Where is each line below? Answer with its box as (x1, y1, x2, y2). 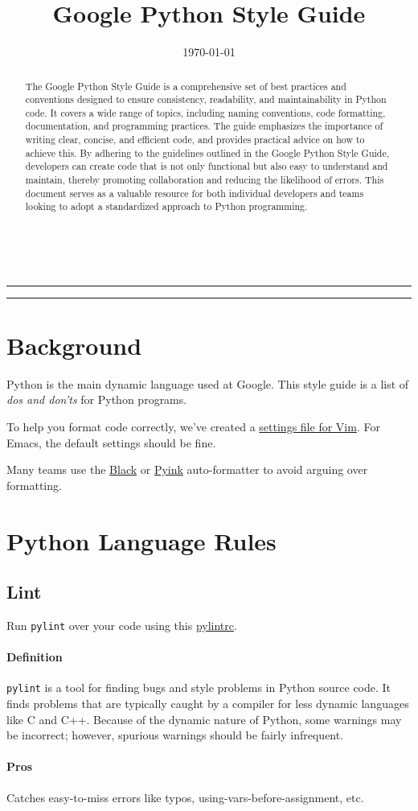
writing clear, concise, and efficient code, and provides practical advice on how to (25, 133, 365, 146)
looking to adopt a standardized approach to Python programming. (25, 200, 308, 213)
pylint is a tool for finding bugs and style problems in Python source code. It (6, 679, 391, 696)
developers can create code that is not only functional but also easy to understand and (25, 159, 388, 173)
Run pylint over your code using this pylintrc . (6, 616, 237, 633)
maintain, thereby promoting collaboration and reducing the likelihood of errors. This (25, 173, 384, 187)
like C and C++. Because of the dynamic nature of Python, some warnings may (6, 710, 402, 727)
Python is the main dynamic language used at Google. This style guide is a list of (6, 375, 409, 392)
